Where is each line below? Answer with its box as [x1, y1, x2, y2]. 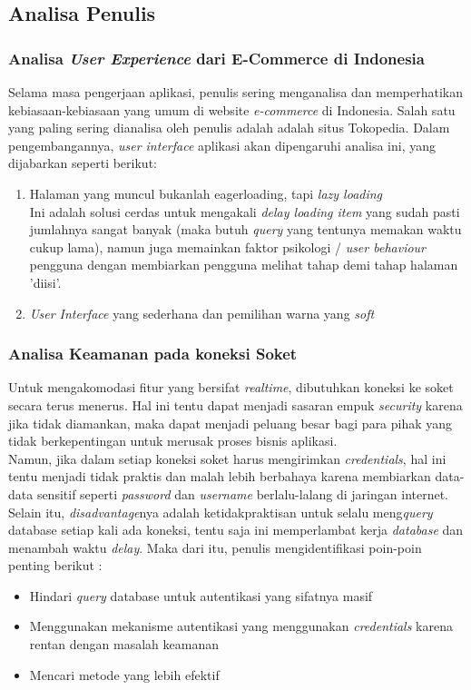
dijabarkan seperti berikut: [8, 153, 157, 172]
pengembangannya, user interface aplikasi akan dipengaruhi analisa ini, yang [8, 135, 437, 154]
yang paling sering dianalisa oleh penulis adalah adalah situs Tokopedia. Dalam [8, 118, 450, 137]
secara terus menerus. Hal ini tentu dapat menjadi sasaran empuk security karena [8, 395, 463, 414]
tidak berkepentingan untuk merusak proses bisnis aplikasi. [8, 431, 338, 450]
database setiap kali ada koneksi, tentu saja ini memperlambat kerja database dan [8, 520, 464, 539]
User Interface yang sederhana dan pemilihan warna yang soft [29, 303, 375, 322]
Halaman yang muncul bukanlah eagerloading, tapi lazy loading [29, 183, 383, 202]
